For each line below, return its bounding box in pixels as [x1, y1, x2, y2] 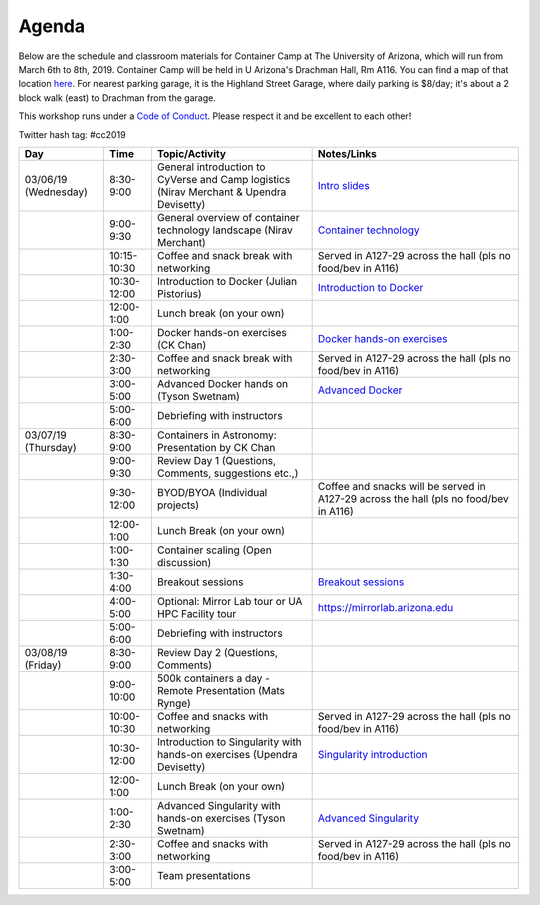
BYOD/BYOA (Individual [156, 485, 268, 499]
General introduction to [156, 160, 266, 174]
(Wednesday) [24, 185, 89, 199]
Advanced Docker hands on [156, 376, 289, 390]
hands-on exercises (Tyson [156, 811, 286, 825]
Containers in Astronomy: [156, 428, 277, 442]
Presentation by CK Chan [156, 440, 276, 454]
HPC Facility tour [156, 606, 237, 620]
